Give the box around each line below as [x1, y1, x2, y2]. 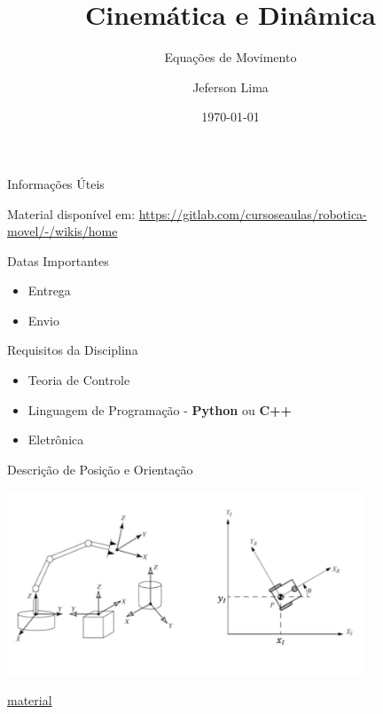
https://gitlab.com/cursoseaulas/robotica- [138, 204, 367, 223]
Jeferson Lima [192, 77, 269, 96]
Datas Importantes [7, 251, 109, 270]
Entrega [27, 281, 71, 300]
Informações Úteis [7, 174, 105, 192]
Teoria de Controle [27, 371, 130, 389]
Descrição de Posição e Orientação [7, 459, 193, 478]
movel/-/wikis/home [7, 222, 118, 240]
